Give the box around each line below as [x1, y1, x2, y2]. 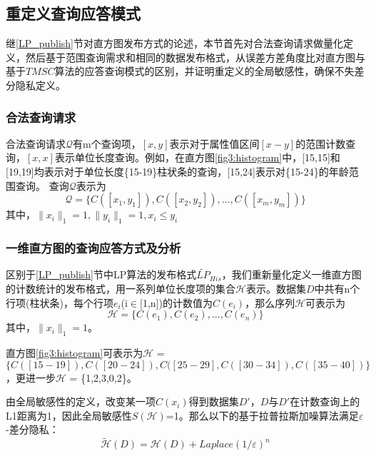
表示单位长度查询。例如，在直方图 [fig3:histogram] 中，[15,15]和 [54, 150, 340, 165]
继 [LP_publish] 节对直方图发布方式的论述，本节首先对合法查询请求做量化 [6, 36, 344, 51]
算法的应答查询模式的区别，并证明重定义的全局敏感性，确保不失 [54, 64, 355, 78]
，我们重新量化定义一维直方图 [221, 267, 362, 282]
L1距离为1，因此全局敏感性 [6, 407, 132, 422]
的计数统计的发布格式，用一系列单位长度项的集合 [6, 281, 235, 295]
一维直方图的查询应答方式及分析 [6, 238, 181, 256]
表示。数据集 [245, 281, 306, 295]
